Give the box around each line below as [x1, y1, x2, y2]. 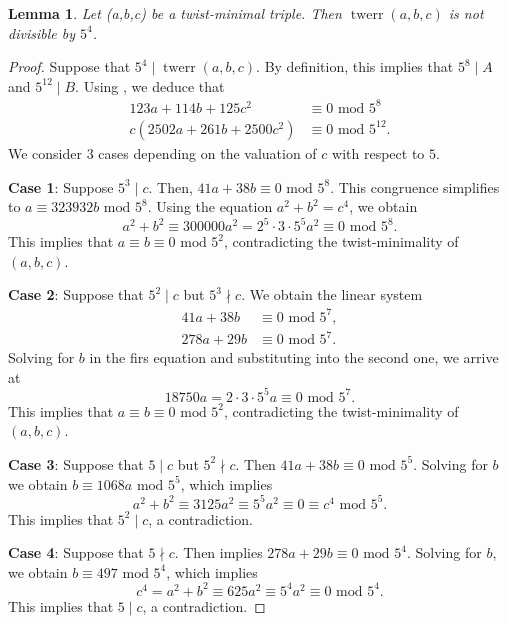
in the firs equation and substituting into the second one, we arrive [89, 347, 499, 368]
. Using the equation [147, 196, 273, 217]
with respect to [332, 142, 425, 163]
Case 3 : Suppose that [8, 453, 144, 474]
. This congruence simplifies [330, 176, 500, 197]
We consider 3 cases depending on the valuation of [8, 142, 317, 163]
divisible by [8, 22, 75, 43]
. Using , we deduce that [75, 75, 225, 96]
